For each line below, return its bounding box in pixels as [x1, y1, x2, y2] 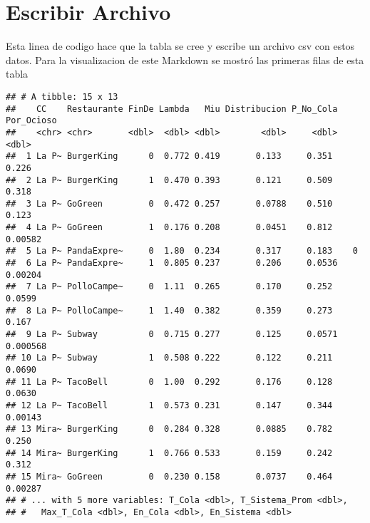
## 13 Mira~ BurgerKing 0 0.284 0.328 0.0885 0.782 [6, 424, 333, 435]
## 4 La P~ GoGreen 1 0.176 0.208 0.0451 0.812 [6, 222, 333, 233]
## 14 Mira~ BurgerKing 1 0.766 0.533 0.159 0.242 [6, 447, 333, 458]
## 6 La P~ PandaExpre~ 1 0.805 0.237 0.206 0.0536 [6, 258, 338, 269]
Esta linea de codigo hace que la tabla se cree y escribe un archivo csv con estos [6, 38, 355, 53]
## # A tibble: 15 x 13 [6, 91, 118, 102]
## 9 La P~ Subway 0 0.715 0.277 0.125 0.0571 [6, 329, 338, 340]
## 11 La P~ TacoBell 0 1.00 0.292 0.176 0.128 [6, 376, 333, 387]
